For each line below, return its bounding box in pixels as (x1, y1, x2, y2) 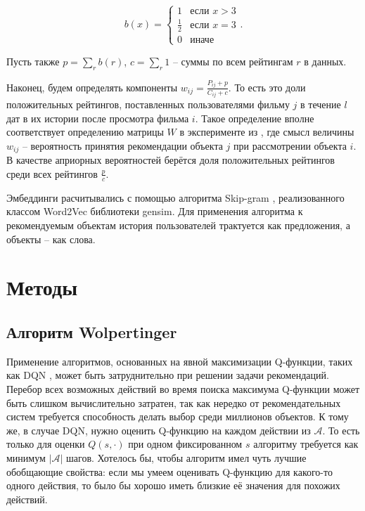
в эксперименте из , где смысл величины (179, 124, 354, 139)
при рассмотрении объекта (233, 138, 347, 153)
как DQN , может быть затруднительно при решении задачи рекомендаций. (6, 368, 329, 382)
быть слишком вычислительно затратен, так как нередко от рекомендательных (6, 395, 341, 410)
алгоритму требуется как (253, 436, 359, 451)
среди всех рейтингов (6, 166, 98, 181)
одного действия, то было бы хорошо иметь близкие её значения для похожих (6, 478, 340, 493)
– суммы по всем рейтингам (172, 53, 293, 68)
